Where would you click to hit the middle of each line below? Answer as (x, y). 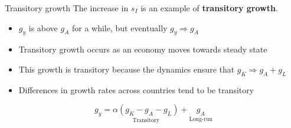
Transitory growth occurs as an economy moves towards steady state (143, 49)
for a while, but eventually (120, 27)
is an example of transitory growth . (209, 8)
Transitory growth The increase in (67, 8)
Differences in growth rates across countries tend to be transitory (136, 89)
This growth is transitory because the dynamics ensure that (127, 69)
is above (43, 27)
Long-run (201, 119)
